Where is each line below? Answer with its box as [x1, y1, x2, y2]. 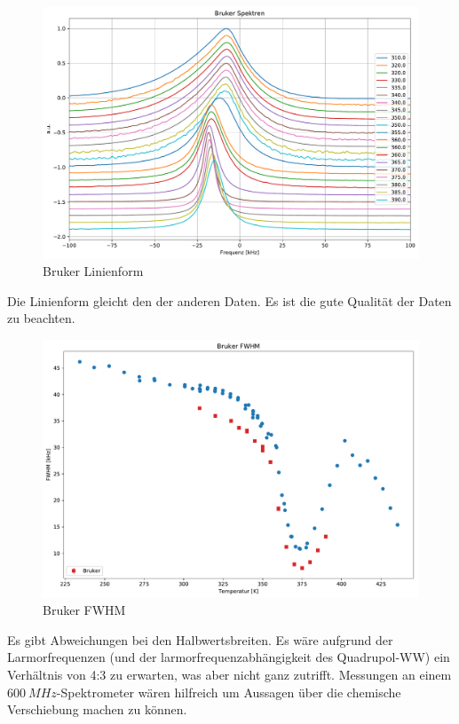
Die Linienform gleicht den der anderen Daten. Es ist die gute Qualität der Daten [7, 291, 452, 310]
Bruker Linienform [43, 262, 144, 280]
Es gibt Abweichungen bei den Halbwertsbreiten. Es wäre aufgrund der [7, 630, 393, 649]
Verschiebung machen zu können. [7, 700, 187, 719]
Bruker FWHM [43, 601, 126, 619]
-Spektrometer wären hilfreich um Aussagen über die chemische [56, 682, 401, 701]
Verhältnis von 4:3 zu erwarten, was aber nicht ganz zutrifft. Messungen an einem [7, 665, 452, 684]
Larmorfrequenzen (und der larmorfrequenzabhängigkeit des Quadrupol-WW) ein [7, 648, 450, 666]
